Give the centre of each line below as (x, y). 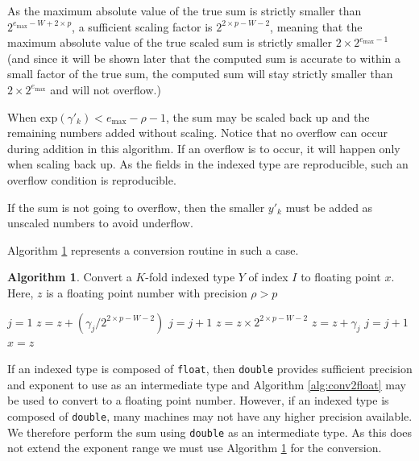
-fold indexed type (190, 277)
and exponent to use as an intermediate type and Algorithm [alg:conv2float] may (207, 384)
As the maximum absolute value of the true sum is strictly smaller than (185, 10)
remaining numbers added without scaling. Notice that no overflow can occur (198, 133)
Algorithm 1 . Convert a (70, 277)
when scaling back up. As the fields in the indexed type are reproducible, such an (208, 164)
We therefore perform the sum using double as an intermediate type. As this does (210, 432)
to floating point (341, 277)
